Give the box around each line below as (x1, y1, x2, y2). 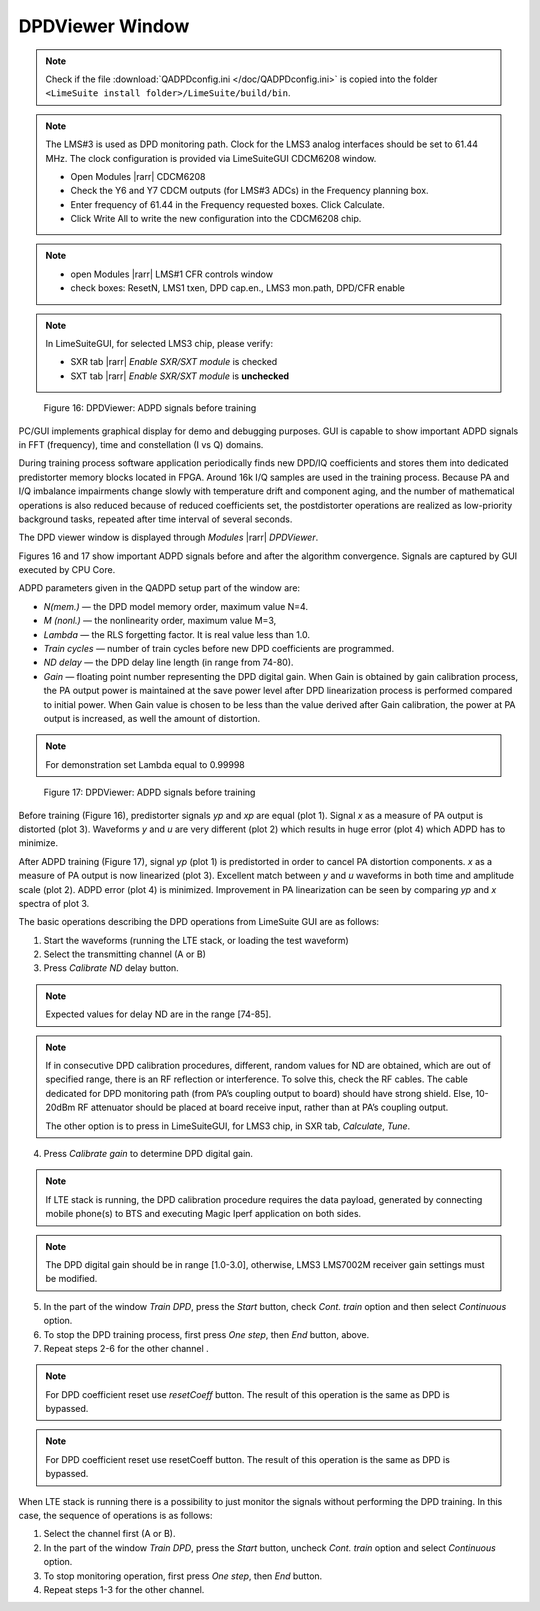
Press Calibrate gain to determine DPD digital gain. (43, 1147, 254, 1159)
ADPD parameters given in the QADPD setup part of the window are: (18, 582, 300, 594)
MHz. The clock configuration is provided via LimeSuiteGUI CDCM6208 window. (45, 152, 377, 164)
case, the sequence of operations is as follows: (18, 1510, 214, 1522)
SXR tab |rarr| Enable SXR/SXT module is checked (70, 356, 278, 368)
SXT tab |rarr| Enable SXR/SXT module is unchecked (70, 370, 290, 382)
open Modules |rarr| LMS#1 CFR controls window (70, 268, 274, 280)
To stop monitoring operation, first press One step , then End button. (43, 1570, 323, 1582)
